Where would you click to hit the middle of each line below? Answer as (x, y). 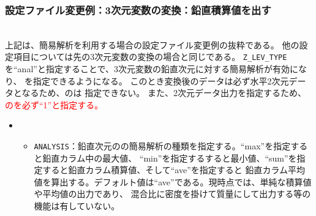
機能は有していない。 (77, 206)
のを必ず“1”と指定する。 (54, 104)
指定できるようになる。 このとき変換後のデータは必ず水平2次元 (161, 80)
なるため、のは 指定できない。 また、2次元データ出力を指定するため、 (164, 93)
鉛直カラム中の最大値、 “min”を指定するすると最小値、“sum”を (170, 158)
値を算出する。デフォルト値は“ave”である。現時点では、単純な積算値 (173, 181)
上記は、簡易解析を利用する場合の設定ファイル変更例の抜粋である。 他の (152, 44)
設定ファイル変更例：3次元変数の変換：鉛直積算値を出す (138, 9)
